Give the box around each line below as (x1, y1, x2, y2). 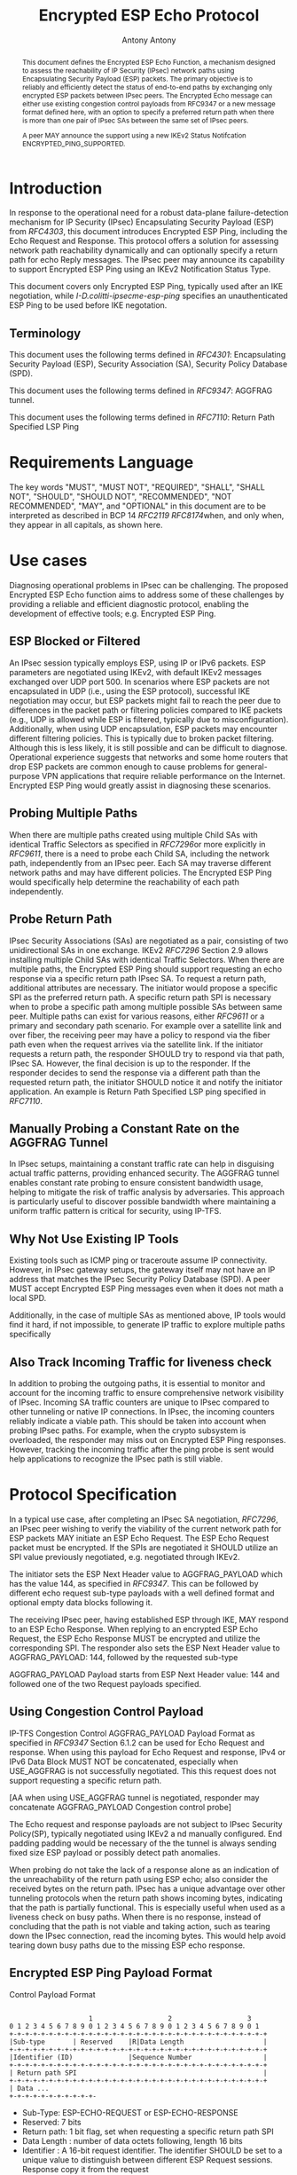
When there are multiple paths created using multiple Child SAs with (9, 829, 259, 839)
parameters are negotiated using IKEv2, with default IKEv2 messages (9, 666, 262, 677)
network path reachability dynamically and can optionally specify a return (9, 245, 278, 256)
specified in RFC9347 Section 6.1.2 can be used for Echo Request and (9, 1737, 265, 1748)
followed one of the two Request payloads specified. (9, 1678, 202, 1689)
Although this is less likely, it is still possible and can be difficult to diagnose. (9, 742, 288, 753)
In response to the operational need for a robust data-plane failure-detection (9, 208, 289, 218)
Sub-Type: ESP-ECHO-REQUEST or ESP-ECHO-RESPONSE (21, 2107, 238, 2117)
